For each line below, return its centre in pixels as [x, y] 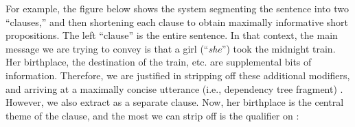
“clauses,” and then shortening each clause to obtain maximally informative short [177, 22]
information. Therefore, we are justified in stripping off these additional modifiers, [178, 75]
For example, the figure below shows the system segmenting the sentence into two [177, 8]
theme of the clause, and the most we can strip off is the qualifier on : [152, 115]
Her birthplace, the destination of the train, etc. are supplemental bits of [159, 62]
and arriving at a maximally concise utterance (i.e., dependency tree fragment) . [174, 88]
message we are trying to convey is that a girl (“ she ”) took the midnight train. [171, 48]
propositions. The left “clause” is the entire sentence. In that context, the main [172, 35]
